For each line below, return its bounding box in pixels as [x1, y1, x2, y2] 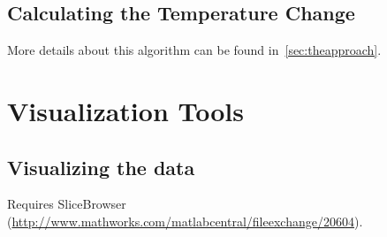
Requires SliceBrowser [7, 195, 126, 213]
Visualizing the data [7, 153, 195, 180]
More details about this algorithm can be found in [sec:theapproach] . [7, 41, 382, 59]
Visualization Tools [7, 92, 244, 128]
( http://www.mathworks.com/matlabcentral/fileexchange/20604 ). [7, 211, 363, 230]
